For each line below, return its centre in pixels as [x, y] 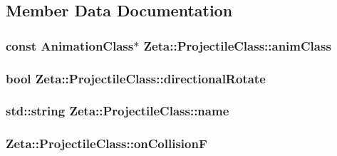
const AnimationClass [70, 45]
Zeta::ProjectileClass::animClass [237, 45]
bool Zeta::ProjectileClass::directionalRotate [136, 78]
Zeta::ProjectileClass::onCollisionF [107, 144]
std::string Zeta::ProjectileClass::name [118, 111]
